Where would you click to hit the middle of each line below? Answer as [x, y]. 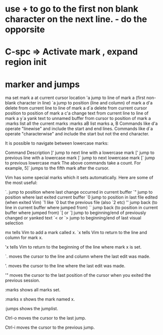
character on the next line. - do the [76, 19]
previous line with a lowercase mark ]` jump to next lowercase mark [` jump [80, 158]
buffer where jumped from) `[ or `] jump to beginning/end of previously [76, 213]
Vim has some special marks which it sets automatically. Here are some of [79, 178]
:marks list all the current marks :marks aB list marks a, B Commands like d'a [81, 124]
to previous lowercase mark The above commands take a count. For [73, 163]
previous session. [23, 281]
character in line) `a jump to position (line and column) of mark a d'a [85, 103]
